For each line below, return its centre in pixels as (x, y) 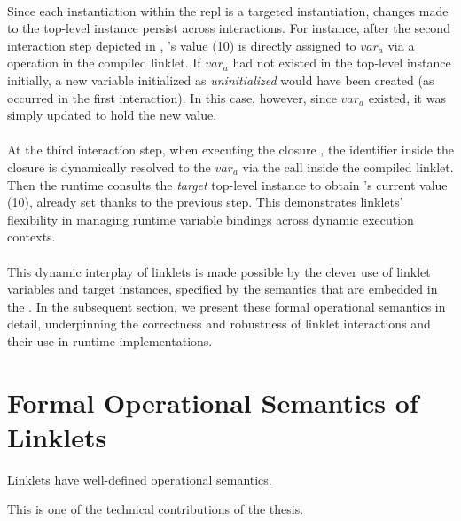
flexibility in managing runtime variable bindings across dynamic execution (211, 219)
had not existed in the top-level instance (342, 63)
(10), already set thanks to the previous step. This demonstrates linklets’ (205, 202)
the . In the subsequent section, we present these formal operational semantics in (227, 306)
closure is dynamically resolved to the (109, 166)
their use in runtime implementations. (110, 340)
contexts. (31, 237)
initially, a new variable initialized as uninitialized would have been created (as (221, 79)
